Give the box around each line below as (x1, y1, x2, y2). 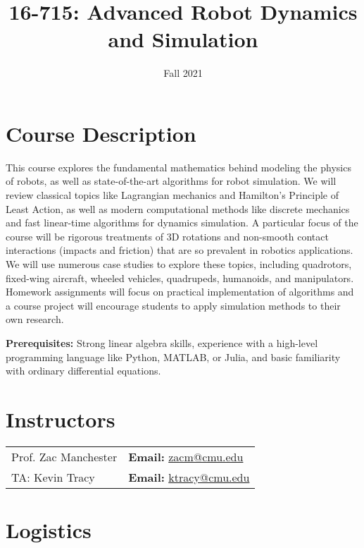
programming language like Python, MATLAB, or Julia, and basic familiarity (6, 349, 341, 364)
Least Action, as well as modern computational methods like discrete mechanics (6, 201, 350, 216)
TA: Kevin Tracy (11, 468, 95, 485)
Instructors (6, 404, 115, 433)
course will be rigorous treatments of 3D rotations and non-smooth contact (6, 229, 329, 243)
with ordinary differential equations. (6, 363, 161, 378)
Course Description (6, 118, 196, 147)
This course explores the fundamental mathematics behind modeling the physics (6, 159, 351, 174)
